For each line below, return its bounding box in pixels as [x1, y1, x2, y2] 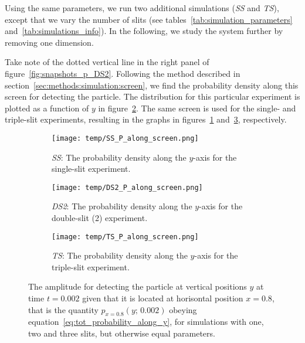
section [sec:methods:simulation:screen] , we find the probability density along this [5, 79, 299, 91]
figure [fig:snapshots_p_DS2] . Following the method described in [5, 67, 240, 79]
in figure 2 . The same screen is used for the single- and [98, 101, 296, 114]
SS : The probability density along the [52, 151, 187, 163]
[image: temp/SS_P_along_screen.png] [52, 134, 199, 142]
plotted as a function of [5, 101, 89, 114]
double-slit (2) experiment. [52, 212, 148, 224]
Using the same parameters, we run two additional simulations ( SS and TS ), [5, 2, 279, 13]
